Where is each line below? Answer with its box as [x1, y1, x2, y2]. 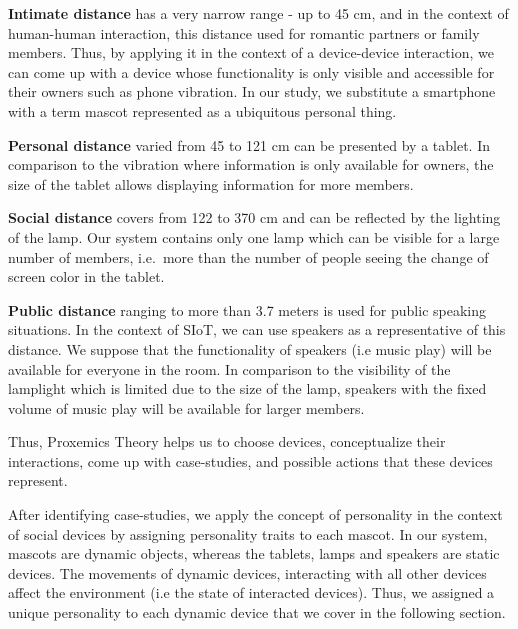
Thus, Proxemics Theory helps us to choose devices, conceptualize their [8, 431, 446, 452]
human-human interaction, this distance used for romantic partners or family [8, 22, 480, 43]
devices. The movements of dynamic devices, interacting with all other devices [8, 562, 487, 583]
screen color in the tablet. [8, 266, 165, 287]
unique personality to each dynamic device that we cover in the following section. [8, 602, 506, 623]
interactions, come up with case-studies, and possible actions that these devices [8, 450, 493, 471]
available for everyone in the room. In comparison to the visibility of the [8, 358, 451, 379]
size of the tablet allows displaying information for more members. [8, 173, 414, 194]
